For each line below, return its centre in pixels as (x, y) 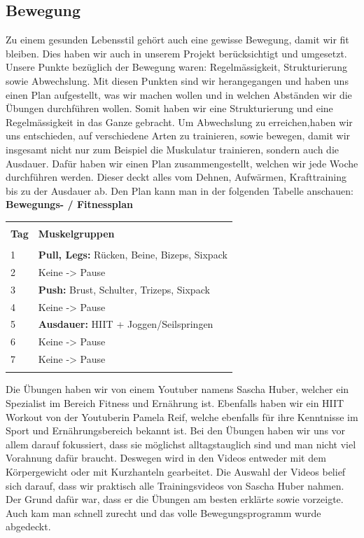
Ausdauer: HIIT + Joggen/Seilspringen (126, 324)
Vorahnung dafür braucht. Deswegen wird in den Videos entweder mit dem (166, 458)
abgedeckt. (28, 526)
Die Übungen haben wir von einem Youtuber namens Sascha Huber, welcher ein (177, 389)
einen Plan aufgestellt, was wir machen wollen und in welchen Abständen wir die (179, 94)
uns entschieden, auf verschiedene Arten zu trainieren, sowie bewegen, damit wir (178, 136)
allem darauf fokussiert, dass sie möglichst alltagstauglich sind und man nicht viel (181, 444)
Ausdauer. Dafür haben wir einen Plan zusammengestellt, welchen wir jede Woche (182, 163)
